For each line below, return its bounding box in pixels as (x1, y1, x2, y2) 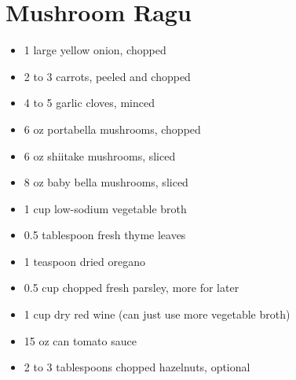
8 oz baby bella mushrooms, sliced (24, 174, 188, 190)
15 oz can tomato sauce (24, 332, 137, 349)
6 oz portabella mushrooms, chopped (24, 120, 201, 137)
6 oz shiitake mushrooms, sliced (24, 147, 176, 164)
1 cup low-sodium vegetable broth (24, 200, 187, 216)
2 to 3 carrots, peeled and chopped (24, 68, 191, 84)
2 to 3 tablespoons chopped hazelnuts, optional (24, 359, 250, 375)
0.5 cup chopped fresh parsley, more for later (24, 279, 239, 296)
